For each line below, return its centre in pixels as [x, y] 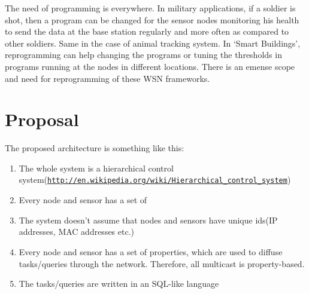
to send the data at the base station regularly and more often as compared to [147, 31]
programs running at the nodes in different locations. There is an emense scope [150, 66]
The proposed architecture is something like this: [95, 148]
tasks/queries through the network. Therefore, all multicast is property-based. [162, 263]
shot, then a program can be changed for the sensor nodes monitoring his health [152, 19]
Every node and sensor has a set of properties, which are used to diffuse [151, 251]
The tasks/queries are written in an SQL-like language [119, 284]
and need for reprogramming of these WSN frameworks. [107, 78]
